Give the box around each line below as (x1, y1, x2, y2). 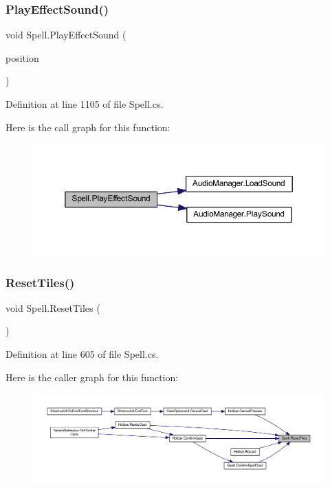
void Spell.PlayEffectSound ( (5, 27, 126, 42)
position (5, 50, 39, 65)
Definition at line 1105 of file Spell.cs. (5, 97, 164, 111)
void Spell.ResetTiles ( (5, 300, 100, 315)
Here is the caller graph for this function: (5, 369, 179, 384)
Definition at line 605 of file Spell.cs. (5, 347, 159, 361)
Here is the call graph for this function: (5, 120, 170, 134)
